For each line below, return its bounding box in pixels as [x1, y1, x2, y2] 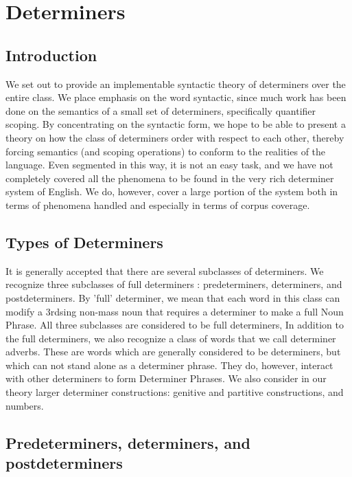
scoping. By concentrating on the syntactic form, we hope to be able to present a [5, 117, 346, 131]
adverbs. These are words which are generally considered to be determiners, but [5, 344, 341, 359]
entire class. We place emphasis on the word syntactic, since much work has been [5, 90, 347, 104]
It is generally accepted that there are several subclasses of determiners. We [5, 263, 324, 278]
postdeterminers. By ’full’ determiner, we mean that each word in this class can [5, 290, 340, 304]
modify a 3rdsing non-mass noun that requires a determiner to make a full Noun [5, 304, 344, 318]
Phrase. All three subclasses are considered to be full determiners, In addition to [5, 318, 344, 332]
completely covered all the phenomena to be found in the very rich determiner [5, 170, 334, 185]
